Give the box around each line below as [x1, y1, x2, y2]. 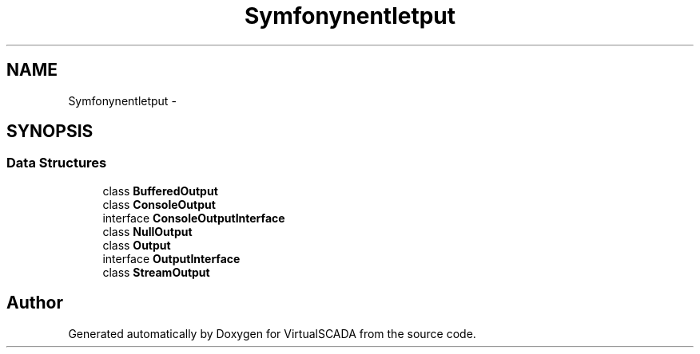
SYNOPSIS [6, 121, 93, 142]
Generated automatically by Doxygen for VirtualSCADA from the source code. [68, 326, 476, 340]
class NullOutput [102, 224, 193, 238]
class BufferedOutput [102, 183, 218, 198]
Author [6, 293, 63, 313]
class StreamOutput [102, 265, 210, 279]
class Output [102, 238, 171, 252]
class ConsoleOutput [102, 197, 216, 211]
